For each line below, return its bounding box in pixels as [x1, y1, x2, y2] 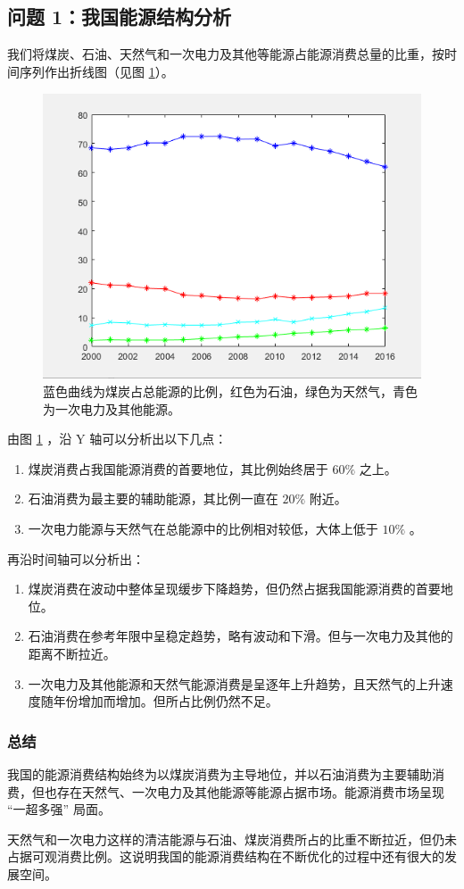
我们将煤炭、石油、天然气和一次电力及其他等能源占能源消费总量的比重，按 [7, 45, 444, 63]
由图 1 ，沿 [7, 429, 72, 448]
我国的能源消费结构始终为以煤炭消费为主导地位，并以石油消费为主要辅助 [7, 765, 432, 783]
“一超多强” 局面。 [7, 800, 111, 818]
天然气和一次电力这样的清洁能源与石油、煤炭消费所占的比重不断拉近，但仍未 [7, 829, 457, 848]
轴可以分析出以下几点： [89, 429, 228, 448]
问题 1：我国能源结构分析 [7, 3, 232, 30]
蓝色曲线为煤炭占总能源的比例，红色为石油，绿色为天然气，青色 [43, 382, 418, 401]
